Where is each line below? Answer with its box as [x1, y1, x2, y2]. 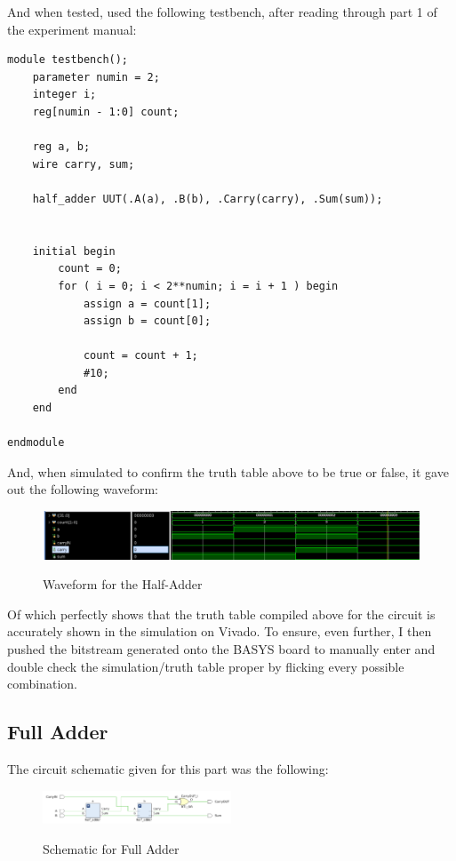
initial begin [32, 244, 116, 258]
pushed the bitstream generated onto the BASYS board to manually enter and [7, 640, 436, 658]
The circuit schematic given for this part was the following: [7, 760, 329, 778]
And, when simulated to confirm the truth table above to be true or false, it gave [7, 462, 449, 481]
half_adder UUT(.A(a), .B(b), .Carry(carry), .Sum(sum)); [32, 192, 383, 205]
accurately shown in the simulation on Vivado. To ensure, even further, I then [7, 622, 432, 641]
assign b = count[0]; [83, 315, 212, 328]
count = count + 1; [83, 349, 198, 363]
